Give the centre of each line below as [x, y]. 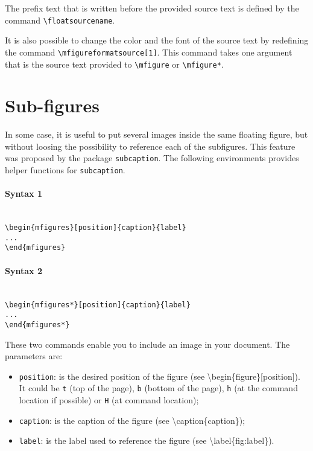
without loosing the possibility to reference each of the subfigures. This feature [150, 146]
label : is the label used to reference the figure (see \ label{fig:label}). [147, 440]
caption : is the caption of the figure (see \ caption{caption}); [132, 420]
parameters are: [34, 356]
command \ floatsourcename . [60, 20]
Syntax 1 [24, 194]
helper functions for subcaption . [65, 170]
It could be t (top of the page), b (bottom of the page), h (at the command [158, 388]
